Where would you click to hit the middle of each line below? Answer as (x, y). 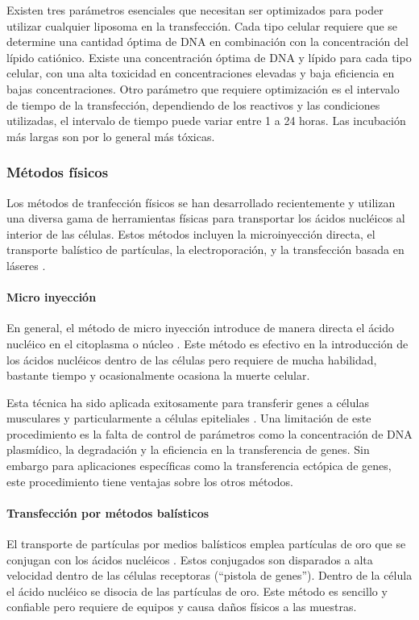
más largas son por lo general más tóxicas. (111, 136)
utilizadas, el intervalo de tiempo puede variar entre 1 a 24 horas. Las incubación (206, 121)
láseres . (26, 265)
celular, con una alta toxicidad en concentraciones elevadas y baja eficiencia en (201, 73)
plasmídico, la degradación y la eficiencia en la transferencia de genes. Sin (188, 449)
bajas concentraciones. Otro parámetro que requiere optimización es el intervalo (203, 88)
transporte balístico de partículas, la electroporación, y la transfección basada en (205, 250)
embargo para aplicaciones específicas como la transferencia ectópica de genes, (199, 466)
